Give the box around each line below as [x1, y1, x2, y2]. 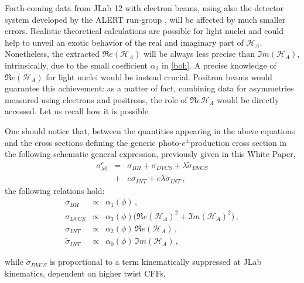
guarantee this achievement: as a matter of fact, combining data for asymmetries [5, 82, 294, 94]
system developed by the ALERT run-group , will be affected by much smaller [5, 13, 286, 25]
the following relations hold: [5, 184, 105, 196]
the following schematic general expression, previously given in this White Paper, [5, 148, 296, 160]
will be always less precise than [143, 47, 255, 60]
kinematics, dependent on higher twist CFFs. [5, 267, 166, 279]
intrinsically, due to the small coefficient [5, 59, 148, 71]
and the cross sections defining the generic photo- [5, 136, 182, 148]
